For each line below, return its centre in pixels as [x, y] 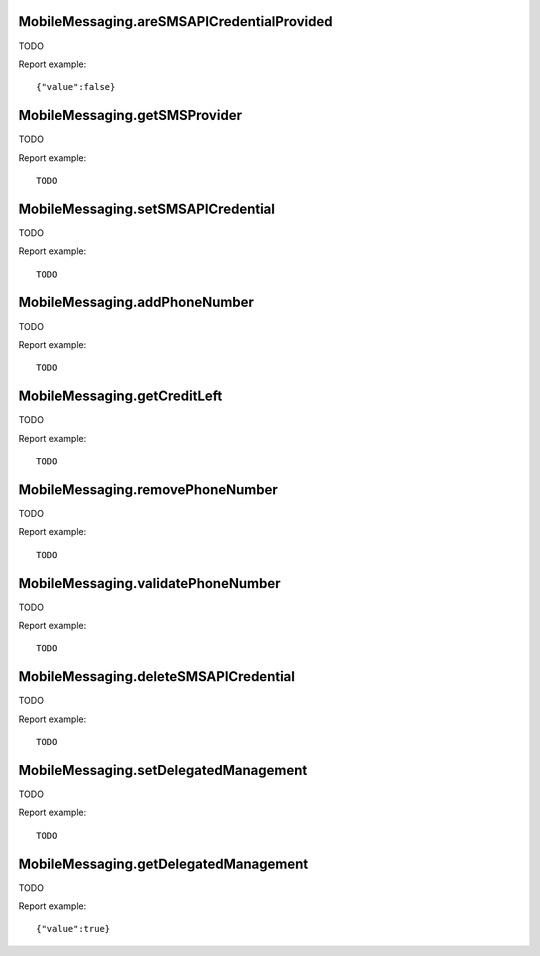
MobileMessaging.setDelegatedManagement [163, 770]
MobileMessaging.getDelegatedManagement [163, 863]
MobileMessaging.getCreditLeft [120, 396]
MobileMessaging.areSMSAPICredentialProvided [175, 21]
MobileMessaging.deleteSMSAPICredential [156, 676]
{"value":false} [76, 87]
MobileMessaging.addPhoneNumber [136, 302]
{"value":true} [73, 929]
